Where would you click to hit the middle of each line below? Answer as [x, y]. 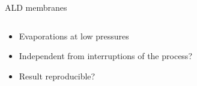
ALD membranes [36, 7]
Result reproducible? [57, 76]
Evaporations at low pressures [74, 36]
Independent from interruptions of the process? [105, 56]
